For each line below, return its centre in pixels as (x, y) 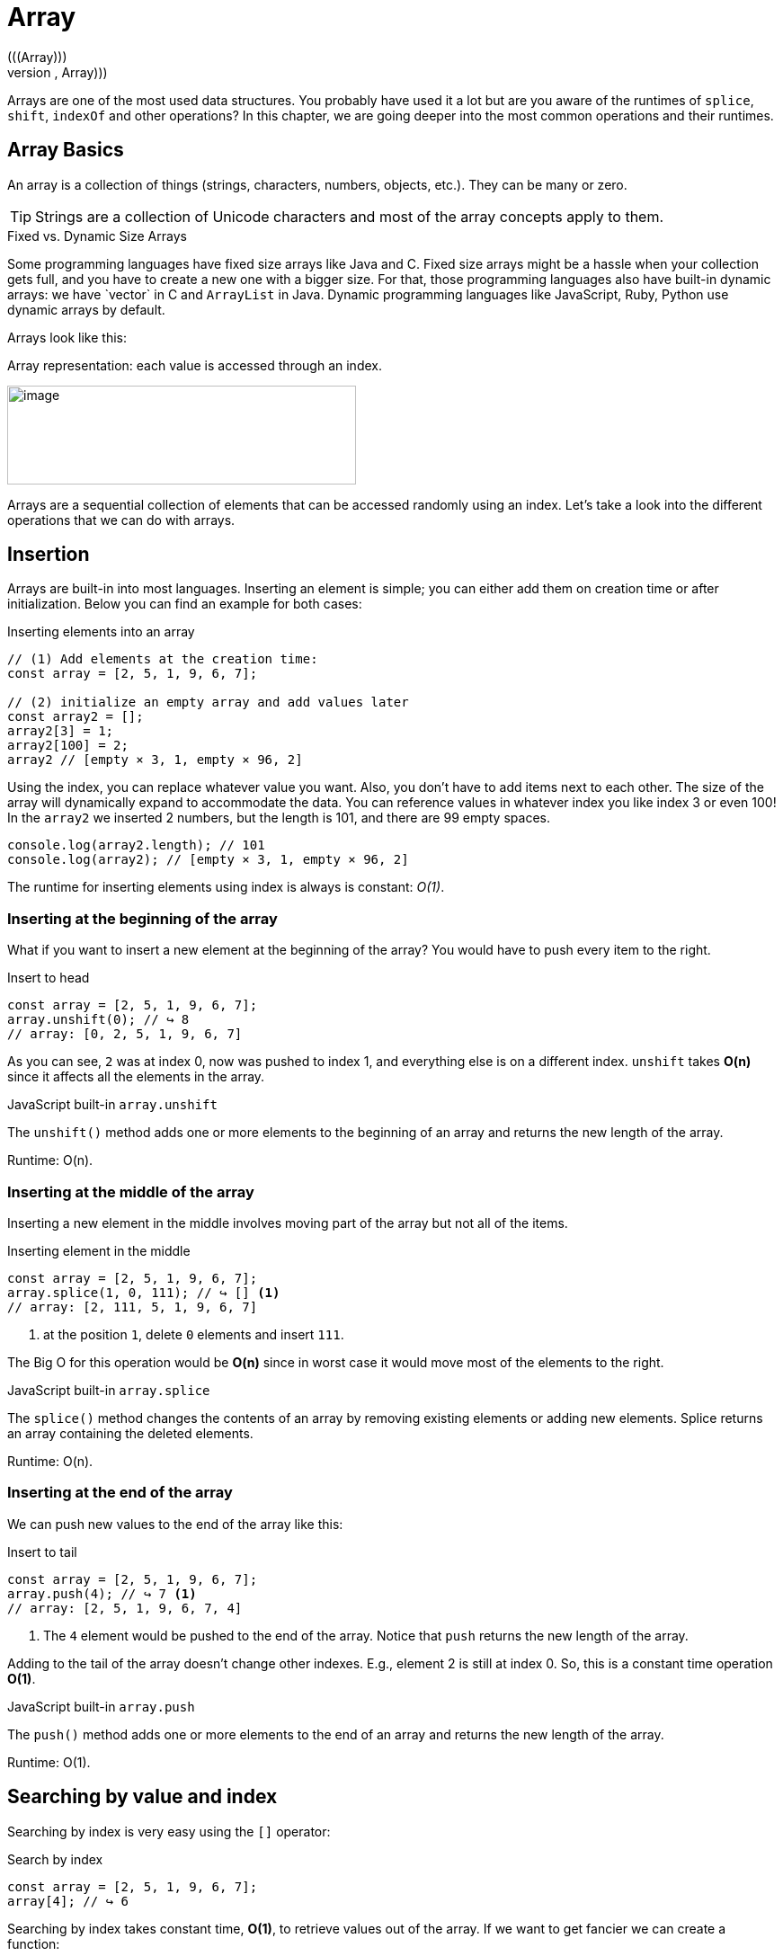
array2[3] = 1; (61, 731)
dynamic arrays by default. (86, 309)
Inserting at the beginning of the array (142, 918)
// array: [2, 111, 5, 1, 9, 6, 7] (133, 1307)
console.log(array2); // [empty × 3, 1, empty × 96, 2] (208, 860)
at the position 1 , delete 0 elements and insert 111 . (194, 1334)
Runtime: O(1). (49, 1762)
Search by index (55, 1859)
